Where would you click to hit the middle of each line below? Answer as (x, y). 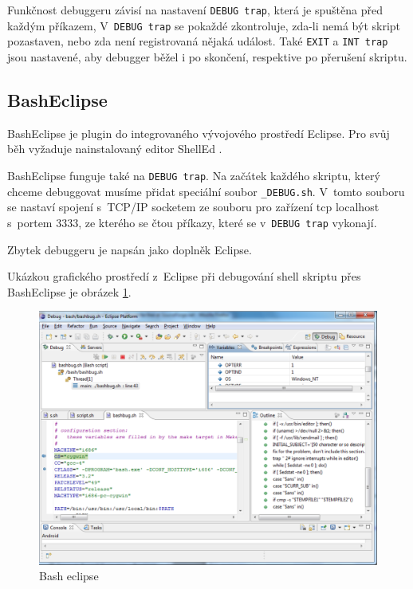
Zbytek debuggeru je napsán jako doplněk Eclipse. (130, 249)
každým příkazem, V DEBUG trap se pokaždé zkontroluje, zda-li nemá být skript (204, 25)
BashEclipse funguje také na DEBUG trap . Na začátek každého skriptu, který (194, 175)
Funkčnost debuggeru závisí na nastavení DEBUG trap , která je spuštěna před (195, 10)
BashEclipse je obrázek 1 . (69, 291)
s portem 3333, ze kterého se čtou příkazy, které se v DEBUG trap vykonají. (192, 222)
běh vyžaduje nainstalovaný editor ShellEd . (115, 149)
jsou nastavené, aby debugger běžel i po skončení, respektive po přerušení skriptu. (207, 56)
